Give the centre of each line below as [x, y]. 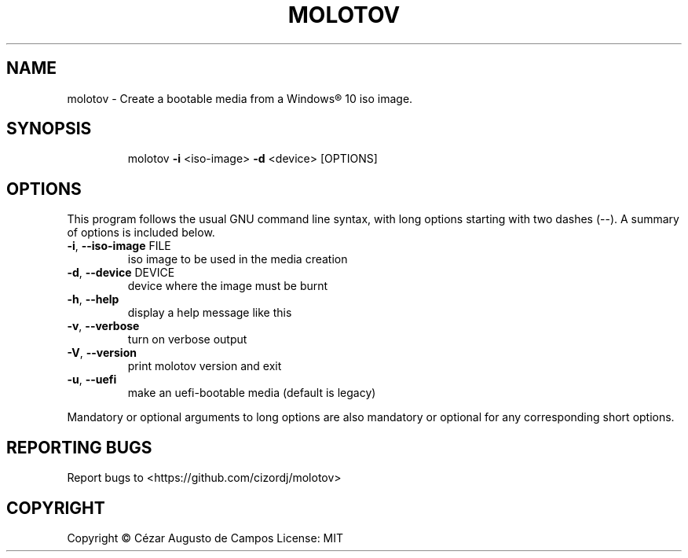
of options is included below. [141, 233]
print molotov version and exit [205, 366]
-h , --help [93, 299]
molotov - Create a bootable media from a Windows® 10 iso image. [240, 98]
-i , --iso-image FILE [119, 246]
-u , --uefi [92, 380]
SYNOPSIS [49, 129]
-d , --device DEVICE [121, 273]
